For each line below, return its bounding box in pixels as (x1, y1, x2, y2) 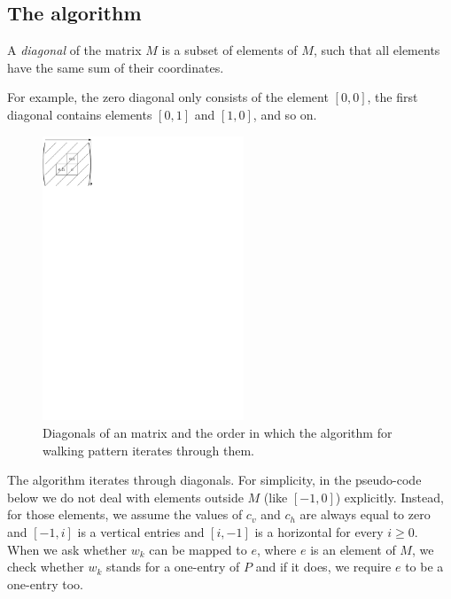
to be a (405, 557, 444, 576)
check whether (7, 557, 84, 576)
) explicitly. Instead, (335, 487, 444, 506)
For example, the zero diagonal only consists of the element (7, 88, 329, 106)
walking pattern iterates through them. (43, 440, 254, 459)
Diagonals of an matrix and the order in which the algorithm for (43, 424, 393, 442)
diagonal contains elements (7, 105, 152, 123)
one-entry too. (7, 574, 83, 593)
